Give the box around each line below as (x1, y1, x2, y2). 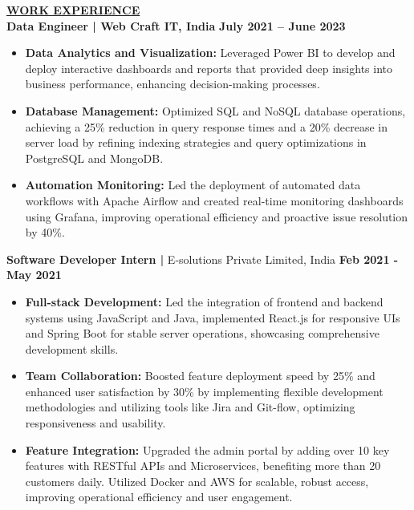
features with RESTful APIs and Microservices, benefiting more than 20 (25, 457, 381, 474)
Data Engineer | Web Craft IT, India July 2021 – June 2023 (6, 17, 346, 34)
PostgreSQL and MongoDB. (25, 149, 164, 166)
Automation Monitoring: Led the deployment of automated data (25, 176, 361, 193)
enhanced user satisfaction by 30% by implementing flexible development (25, 382, 384, 399)
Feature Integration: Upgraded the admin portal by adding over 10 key (25, 441, 390, 458)
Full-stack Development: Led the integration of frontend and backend (25, 293, 384, 310)
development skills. (25, 340, 119, 357)
